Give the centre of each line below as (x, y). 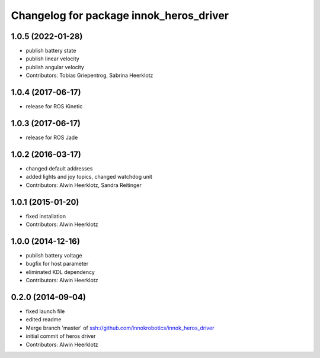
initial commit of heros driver (61, 336)
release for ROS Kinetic (54, 107)
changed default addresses (59, 168)
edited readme (44, 320)
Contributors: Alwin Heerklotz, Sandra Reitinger (84, 185)
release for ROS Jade (52, 138)
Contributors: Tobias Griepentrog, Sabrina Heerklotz (89, 75)
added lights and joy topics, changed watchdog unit (89, 177)
